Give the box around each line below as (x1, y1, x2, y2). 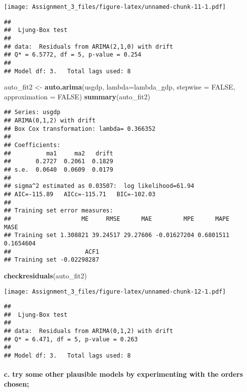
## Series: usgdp (4, 109, 61, 116)
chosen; (4, 378, 29, 389)
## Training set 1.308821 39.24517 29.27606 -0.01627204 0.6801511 (4, 232, 230, 239)
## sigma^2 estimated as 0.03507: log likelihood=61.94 (4, 182, 194, 190)
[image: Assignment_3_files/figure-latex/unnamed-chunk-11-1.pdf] (4, 3, 226, 10)
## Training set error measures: (4, 207, 113, 214)
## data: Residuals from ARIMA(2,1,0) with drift (4, 43, 173, 50)
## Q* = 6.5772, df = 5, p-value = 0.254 (4, 51, 142, 59)
